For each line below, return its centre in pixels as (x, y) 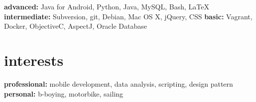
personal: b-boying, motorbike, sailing (64, 93)
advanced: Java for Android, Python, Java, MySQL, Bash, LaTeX (107, 6)
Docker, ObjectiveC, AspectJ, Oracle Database (76, 26)
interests (34, 60)
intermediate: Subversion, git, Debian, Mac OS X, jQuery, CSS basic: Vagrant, (128, 16)
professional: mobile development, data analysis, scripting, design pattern (119, 83)
